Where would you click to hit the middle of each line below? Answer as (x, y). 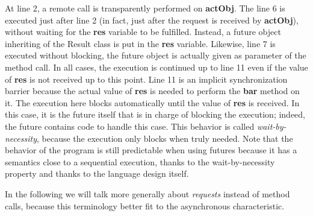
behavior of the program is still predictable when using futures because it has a (151, 150)
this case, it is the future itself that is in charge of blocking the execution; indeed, (155, 114)
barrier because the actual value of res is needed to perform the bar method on (152, 91)
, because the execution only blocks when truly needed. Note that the (165, 138)
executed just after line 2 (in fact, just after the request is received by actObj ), (152, 20)
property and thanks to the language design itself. (97, 173)
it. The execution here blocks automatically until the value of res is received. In (152, 102)
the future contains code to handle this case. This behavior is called (130, 126)
